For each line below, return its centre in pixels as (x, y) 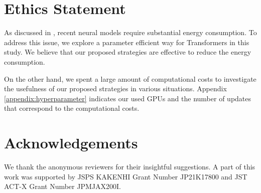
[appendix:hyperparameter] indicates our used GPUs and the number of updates (128, 98)
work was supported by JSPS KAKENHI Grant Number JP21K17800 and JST (126, 176)
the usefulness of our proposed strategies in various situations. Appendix (115, 88)
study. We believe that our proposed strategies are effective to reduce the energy (128, 52)
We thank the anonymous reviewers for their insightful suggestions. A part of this (130, 166)
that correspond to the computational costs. (72, 108)
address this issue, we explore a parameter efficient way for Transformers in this (127, 42)
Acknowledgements (71, 143)
